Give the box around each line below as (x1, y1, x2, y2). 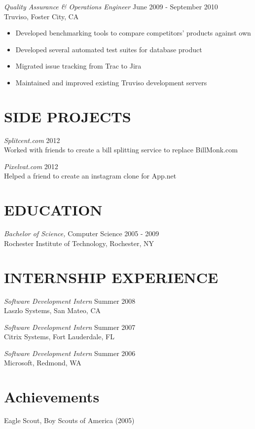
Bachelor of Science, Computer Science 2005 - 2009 (4, 228, 159, 239)
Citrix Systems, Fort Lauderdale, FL (4, 331, 114, 342)
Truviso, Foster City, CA (4, 11, 79, 21)
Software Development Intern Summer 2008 (4, 295, 136, 306)
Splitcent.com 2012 (4, 135, 60, 145)
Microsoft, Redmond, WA (4, 357, 81, 368)
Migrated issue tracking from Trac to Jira (15, 61, 142, 71)
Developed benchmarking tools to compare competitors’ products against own (15, 28, 251, 38)
